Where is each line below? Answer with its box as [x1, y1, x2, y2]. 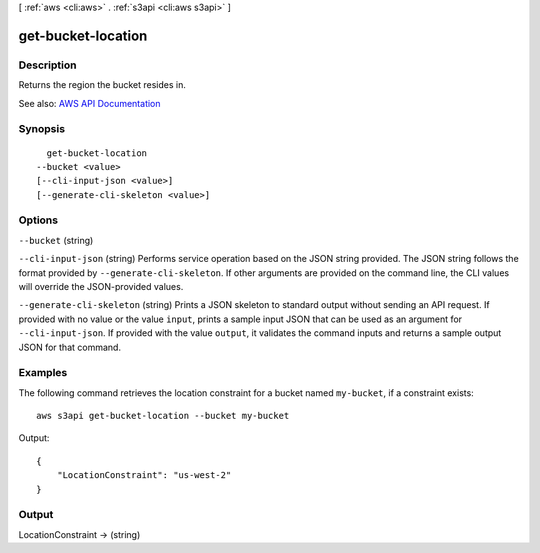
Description [18, 58, 77, 72]
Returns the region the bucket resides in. [18, 79, 187, 91]
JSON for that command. [18, 341, 122, 353]
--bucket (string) [18, 234, 94, 246]
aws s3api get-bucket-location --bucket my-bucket [36, 410, 290, 422]
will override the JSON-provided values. [18, 280, 184, 292]
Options [18, 213, 59, 227]
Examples [18, 366, 68, 380]
